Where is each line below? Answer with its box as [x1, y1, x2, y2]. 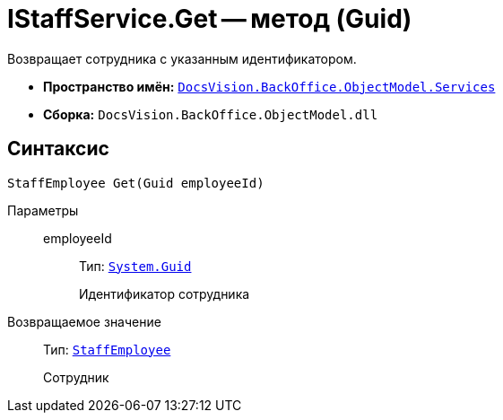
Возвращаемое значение [7, 313, 161, 329]
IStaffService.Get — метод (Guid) [7, 4, 412, 34]
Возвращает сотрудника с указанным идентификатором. [7, 50, 357, 66]
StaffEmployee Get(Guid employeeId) [7, 175, 265, 190]
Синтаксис [7, 137, 109, 161]
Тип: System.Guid [79, 258, 192, 274]
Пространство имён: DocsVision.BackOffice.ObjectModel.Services [43, 78, 496, 94]
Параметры [7, 202, 79, 218]
